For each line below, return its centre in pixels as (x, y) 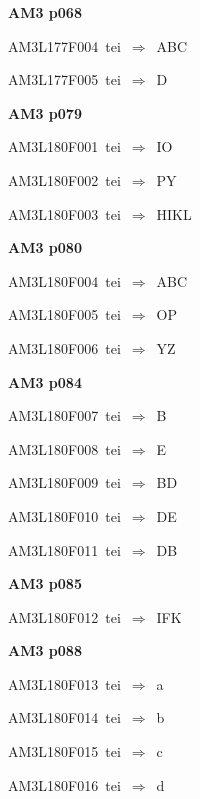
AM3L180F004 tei (64, 280)
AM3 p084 (45, 381)
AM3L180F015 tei (64, 751)
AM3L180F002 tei (64, 179)
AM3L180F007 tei (64, 415)
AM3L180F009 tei (64, 482)
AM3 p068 (45, 12)
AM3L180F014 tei (64, 717)
